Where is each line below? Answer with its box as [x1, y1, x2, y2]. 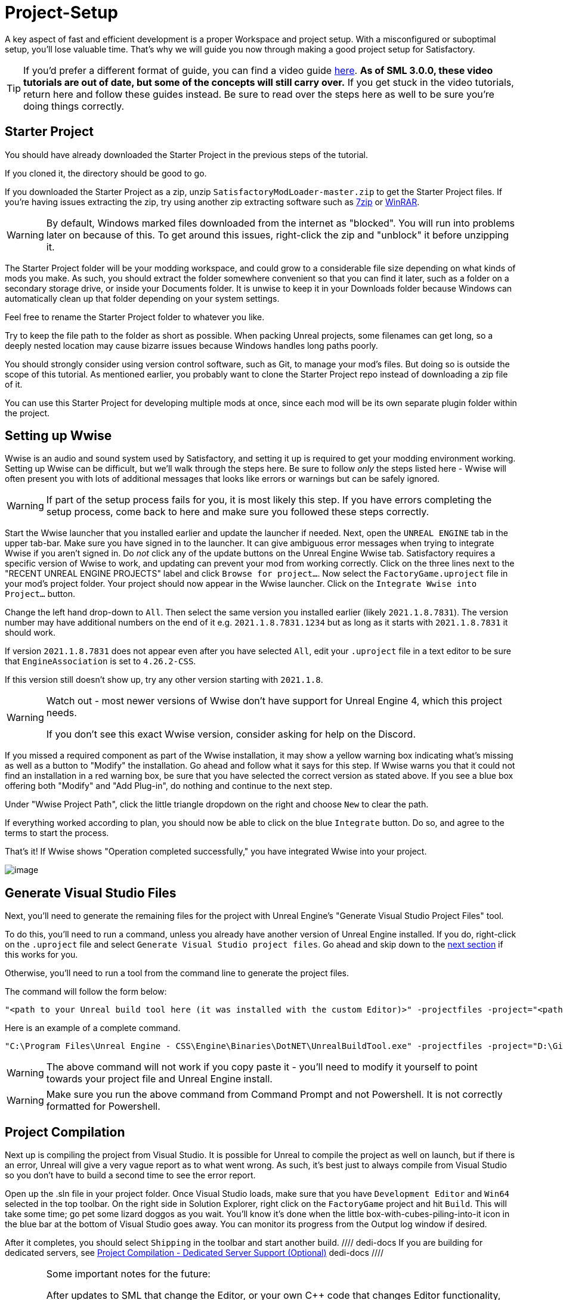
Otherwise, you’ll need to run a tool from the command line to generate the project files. [5, 968, 349, 979]
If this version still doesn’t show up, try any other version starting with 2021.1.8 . [5, 674, 323, 685]
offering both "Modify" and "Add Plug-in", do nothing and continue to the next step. [5, 781, 333, 791]
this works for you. [5, 949, 78, 960]
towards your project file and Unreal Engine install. [46, 1073, 273, 1085]
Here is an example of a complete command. [5, 1023, 181, 1033]
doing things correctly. [23, 100, 125, 112]
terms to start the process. [5, 828, 109, 838]
